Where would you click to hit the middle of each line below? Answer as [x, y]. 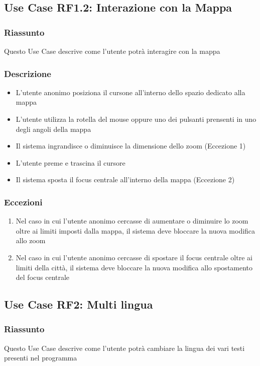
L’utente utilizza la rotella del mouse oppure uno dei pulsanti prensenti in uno [136, 119]
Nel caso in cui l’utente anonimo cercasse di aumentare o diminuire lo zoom [132, 221]
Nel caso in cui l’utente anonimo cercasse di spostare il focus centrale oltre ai [134, 257]
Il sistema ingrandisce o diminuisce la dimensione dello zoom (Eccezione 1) [131, 146]
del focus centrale [43, 277]
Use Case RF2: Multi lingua [79, 304]
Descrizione [28, 73]
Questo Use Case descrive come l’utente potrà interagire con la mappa [112, 51]
